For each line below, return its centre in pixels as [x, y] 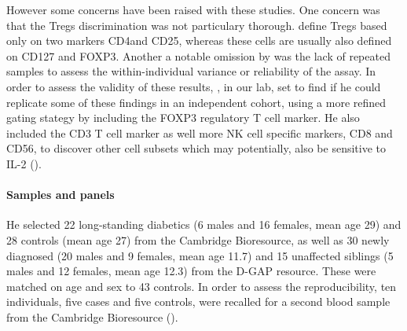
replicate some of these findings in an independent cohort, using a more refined [196, 102]
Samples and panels [60, 195]
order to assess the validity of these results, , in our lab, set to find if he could [194, 86]
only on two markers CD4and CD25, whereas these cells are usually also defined [199, 40]
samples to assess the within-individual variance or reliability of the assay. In [191, 71]
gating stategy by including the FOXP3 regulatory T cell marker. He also [183, 118]
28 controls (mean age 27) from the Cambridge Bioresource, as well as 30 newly [198, 239]
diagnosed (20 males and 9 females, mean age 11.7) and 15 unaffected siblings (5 [200, 255]
